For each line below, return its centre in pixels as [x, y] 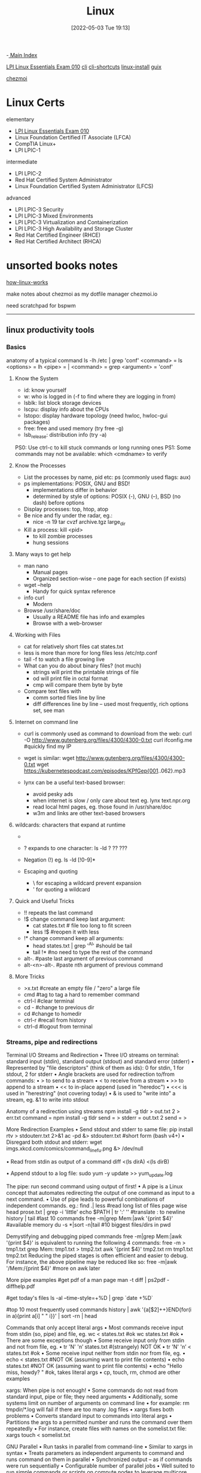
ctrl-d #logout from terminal [58, 1026]
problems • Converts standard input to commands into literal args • [89, 1415]
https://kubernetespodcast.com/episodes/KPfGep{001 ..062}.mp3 [105, 771]
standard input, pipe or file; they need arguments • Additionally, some [92, 1396]
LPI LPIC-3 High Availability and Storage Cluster [74, 228]
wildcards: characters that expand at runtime [70, 825]
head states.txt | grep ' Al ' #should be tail [83, 945]
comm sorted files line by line [69, 697]
